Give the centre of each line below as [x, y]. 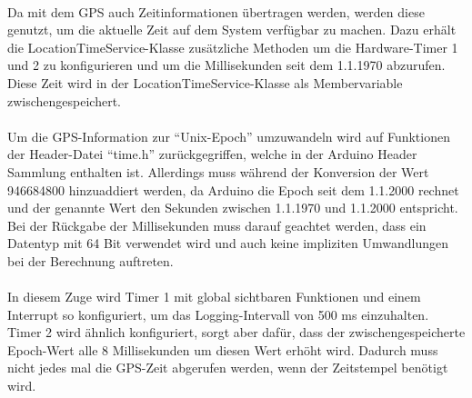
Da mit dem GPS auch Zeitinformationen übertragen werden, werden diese [216, 11]
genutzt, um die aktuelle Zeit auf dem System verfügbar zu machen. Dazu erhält [232, 30]
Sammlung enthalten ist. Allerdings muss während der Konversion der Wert [218, 171]
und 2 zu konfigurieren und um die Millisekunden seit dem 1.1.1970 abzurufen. [226, 65]
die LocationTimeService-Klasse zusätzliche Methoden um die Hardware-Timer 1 [233, 47]
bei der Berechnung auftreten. [90, 260]
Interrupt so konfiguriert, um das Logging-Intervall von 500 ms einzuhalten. [218, 314]
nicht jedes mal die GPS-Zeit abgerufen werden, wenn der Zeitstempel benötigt [228, 368]
